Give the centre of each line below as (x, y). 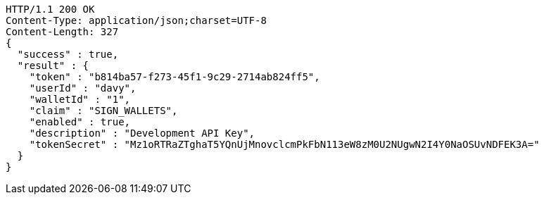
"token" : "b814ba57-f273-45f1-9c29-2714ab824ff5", (175, 77)
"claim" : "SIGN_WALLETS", (103, 111)
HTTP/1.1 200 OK (50, 9)
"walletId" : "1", (80, 99)
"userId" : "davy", (83, 88)
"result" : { (53, 65)
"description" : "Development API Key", (142, 133)
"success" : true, (68, 54)
